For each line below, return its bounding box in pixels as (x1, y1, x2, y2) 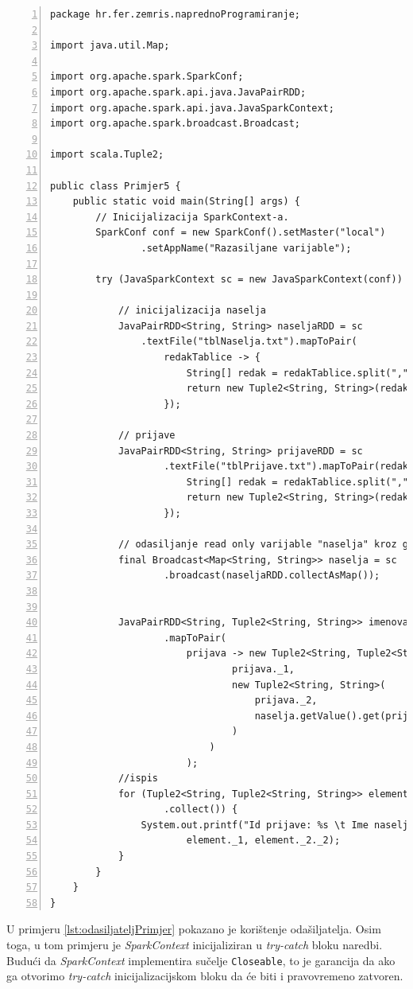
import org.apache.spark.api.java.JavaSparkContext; (50, 102, 334, 114)
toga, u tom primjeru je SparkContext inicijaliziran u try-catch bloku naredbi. (6, 936, 383, 953)
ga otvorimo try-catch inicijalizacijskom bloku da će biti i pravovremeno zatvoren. (6, 968, 403, 984)
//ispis (118, 773, 159, 785)
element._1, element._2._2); (186, 835, 341, 847)
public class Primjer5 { (50, 180, 181, 192)
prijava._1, (232, 663, 295, 675)
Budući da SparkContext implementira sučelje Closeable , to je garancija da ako (6, 952, 396, 968)
